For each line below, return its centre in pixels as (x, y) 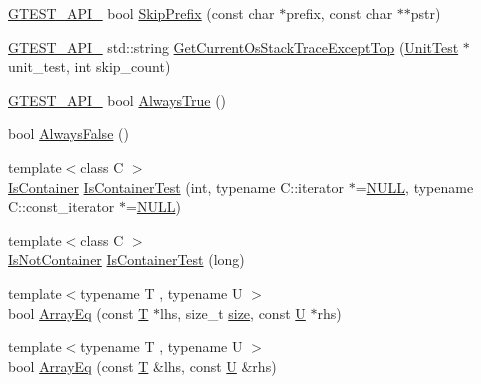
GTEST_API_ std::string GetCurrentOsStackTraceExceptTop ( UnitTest (233, 46)
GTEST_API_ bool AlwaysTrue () (117, 99)
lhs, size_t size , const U (233, 312)
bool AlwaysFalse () (68, 133)
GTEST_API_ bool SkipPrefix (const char (141, 13)
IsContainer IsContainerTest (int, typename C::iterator (176, 186)
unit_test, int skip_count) (89, 66)
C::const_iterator (61, 206)
